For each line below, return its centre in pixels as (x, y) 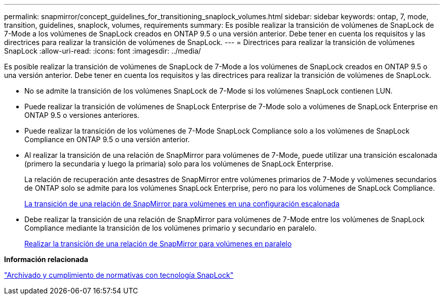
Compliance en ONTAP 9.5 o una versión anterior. (107, 139)
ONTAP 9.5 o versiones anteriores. (82, 115)
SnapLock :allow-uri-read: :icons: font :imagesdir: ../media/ (103, 51)
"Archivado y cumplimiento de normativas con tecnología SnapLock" (119, 275)
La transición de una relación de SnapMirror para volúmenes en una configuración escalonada (182, 204)
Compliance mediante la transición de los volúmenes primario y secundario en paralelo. (171, 228)
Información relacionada (46, 259)
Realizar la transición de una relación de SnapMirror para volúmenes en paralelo (158, 244)
